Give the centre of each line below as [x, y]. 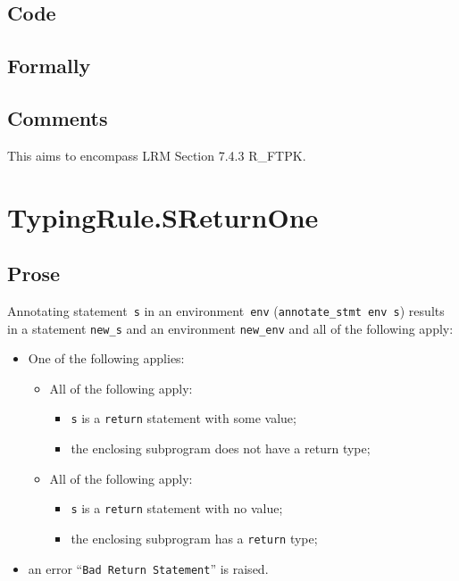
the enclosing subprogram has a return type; [194, 538]
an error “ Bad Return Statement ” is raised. [148, 568]
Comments [58, 117]
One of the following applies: [106, 358]
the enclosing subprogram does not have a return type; [221, 448]
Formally [49, 66]
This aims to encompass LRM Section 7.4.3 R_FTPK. [157, 155]
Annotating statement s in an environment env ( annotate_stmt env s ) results [226, 310]
